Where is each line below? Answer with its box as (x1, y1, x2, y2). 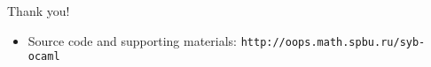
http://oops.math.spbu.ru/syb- (240, 35, 426, 48)
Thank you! (7, 2, 70, 19)
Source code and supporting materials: (27, 31, 237, 49)
